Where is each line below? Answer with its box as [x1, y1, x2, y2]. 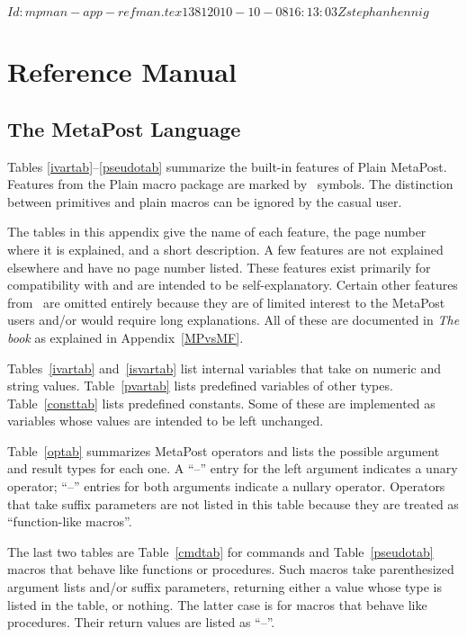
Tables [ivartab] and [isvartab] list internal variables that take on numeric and [7, 358, 442, 377]
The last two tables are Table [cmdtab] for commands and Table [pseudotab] [7, 542, 434, 561]
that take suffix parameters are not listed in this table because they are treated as [7, 494, 459, 513]
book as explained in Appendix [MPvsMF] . [7, 327, 244, 346]
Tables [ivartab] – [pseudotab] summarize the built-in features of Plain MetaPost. [7, 157, 447, 175]
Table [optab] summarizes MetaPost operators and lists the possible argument [7, 441, 440, 460]
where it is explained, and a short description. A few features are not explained [7, 239, 444, 258]
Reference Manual [7, 53, 237, 90]
